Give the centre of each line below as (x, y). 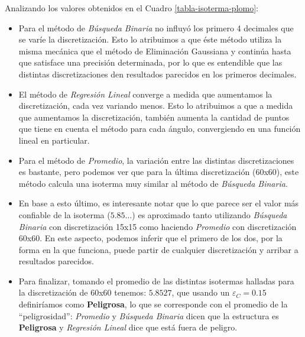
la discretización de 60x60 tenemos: (82, 292)
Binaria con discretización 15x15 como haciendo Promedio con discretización (158, 226)
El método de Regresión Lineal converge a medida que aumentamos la (145, 94)
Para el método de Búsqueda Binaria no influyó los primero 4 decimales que (156, 27)
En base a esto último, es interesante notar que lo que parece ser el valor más (159, 203)
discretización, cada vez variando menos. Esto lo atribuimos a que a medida (156, 106)
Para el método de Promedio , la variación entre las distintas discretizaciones (156, 160)
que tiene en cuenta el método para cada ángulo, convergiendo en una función (160, 129)
